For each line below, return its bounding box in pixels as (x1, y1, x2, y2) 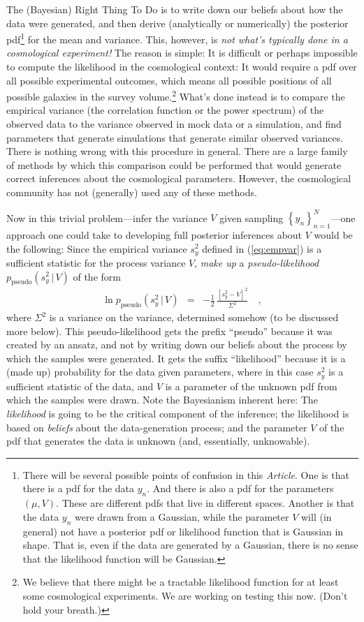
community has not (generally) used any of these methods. (6, 185, 257, 200)
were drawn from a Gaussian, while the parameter (75, 509, 289, 524)
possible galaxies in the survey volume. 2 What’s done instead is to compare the (6, 87, 345, 103)
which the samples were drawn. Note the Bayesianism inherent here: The (6, 392, 318, 407)
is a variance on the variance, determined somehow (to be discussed (49, 310, 339, 325)
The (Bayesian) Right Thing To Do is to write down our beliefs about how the (6, 2, 343, 16)
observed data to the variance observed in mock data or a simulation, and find (6, 117, 342, 131)
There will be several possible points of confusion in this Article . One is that (22, 467, 349, 482)
